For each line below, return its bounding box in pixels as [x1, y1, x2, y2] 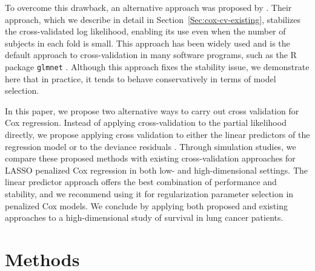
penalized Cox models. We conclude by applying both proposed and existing [5, 199, 288, 212]
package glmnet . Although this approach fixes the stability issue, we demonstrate [5, 60, 310, 73]
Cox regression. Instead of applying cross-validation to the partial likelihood [5, 116, 287, 129]
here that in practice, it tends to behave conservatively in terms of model [5, 72, 276, 85]
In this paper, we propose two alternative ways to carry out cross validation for [5, 104, 299, 117]
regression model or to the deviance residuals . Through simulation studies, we [5, 140, 296, 152]
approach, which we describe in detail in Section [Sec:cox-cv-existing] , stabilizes [5, 13, 301, 25]
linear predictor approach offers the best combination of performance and [5, 175, 277, 188]
